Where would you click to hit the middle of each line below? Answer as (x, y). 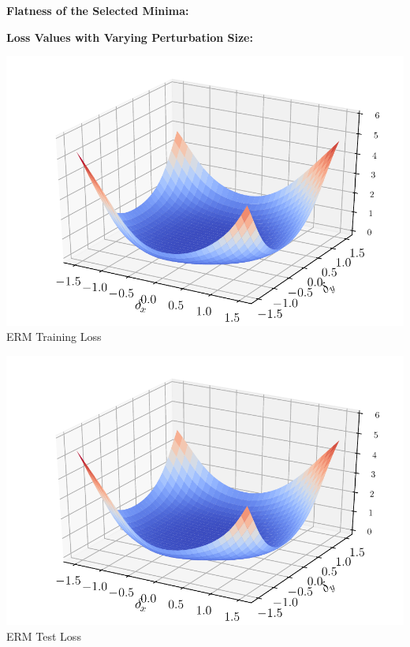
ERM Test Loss (44, 636)
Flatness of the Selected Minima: (98, 10)
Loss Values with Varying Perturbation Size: (130, 37)
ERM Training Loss (54, 337)
